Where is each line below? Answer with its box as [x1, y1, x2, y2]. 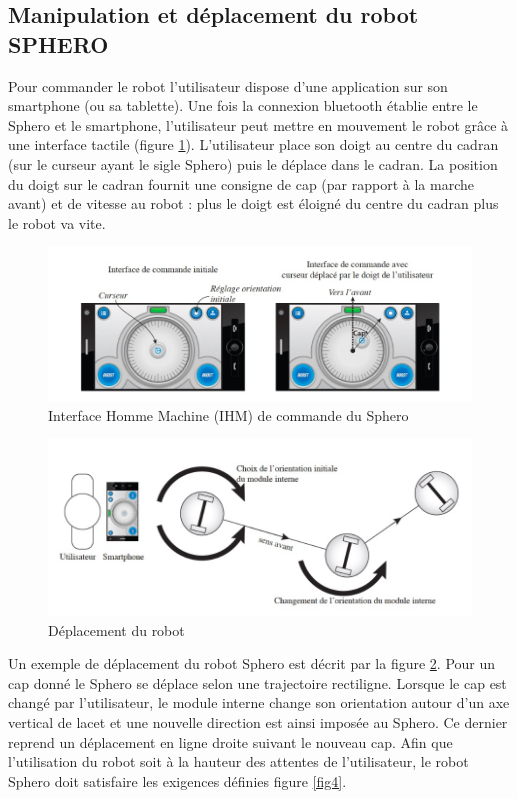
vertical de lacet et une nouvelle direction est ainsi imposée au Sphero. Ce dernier [8, 711, 508, 732]
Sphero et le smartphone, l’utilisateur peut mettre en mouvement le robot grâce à [8, 114, 509, 135]
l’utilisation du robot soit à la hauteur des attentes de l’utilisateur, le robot [8, 751, 469, 772]
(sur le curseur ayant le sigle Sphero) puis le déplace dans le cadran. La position [8, 153, 498, 174]
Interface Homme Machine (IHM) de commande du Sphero [48, 404, 409, 425]
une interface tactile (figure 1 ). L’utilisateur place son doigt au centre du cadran [8, 134, 499, 155]
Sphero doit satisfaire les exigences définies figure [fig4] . [8, 770, 347, 791]
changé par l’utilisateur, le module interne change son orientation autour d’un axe [8, 692, 510, 713]
